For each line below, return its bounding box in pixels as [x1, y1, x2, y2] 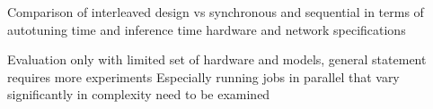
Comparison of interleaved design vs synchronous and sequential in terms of [7, 3, 424, 21]
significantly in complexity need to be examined [7, 85, 270, 104]
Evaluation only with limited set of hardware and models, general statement [7, 50, 427, 69]
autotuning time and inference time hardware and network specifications [7, 20, 406, 38]
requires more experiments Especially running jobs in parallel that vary [7, 67, 400, 86]
